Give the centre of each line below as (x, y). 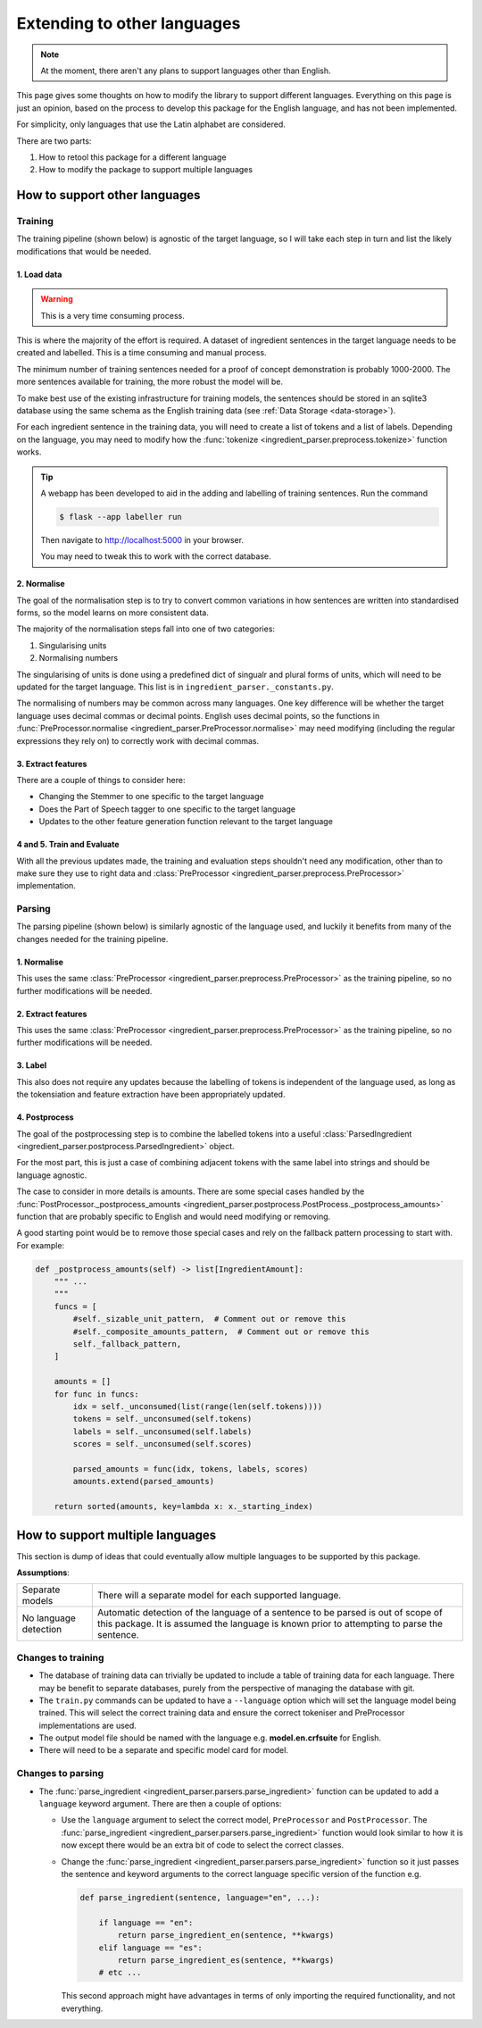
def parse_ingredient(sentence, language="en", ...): (200, 1897)
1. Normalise (40, 962)
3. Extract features (52, 764)
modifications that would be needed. (84, 251)
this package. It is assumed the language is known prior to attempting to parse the (270, 1623)
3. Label (32, 1065)
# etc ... (120, 1973)
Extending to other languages (129, 23)
